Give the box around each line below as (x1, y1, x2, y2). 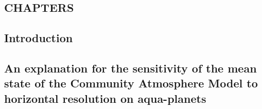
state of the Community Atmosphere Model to (4, 75, 258, 91)
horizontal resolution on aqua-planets (4, 90, 206, 106)
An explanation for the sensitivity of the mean (4, 60, 257, 76)
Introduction (4, 30, 73, 46)
